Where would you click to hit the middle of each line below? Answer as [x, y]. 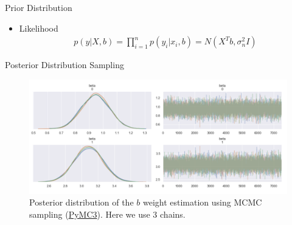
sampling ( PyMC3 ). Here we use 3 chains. [107, 214]
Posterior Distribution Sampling [64, 65]
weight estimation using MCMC [202, 202]
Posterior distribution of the [82, 202]
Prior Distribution [39, 7]
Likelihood [39, 28]
